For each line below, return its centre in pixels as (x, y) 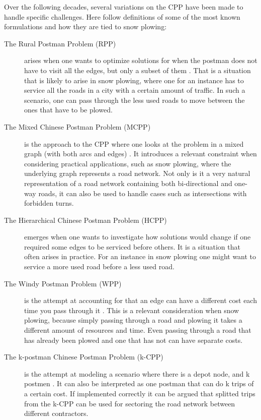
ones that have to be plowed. (68, 110)
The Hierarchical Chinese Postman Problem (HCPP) (85, 220)
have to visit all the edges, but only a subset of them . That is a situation (138, 70)
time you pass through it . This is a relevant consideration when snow (132, 310)
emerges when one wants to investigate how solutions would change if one (138, 237)
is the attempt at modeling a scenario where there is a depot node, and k (137, 373)
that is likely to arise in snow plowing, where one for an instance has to (134, 80)
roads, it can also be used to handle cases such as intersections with (143, 193)
